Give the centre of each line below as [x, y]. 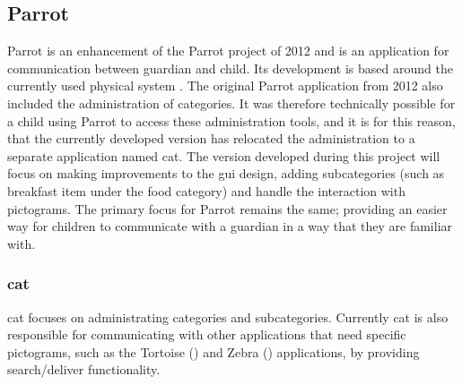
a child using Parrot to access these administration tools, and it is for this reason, [231, 120]
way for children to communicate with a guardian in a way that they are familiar [230, 226]
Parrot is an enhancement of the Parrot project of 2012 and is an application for [228, 51]
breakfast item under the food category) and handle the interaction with [206, 190]
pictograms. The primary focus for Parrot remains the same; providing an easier [227, 208]
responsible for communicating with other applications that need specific [207, 334]
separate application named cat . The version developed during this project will [224, 155]
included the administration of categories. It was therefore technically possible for [231, 103]
